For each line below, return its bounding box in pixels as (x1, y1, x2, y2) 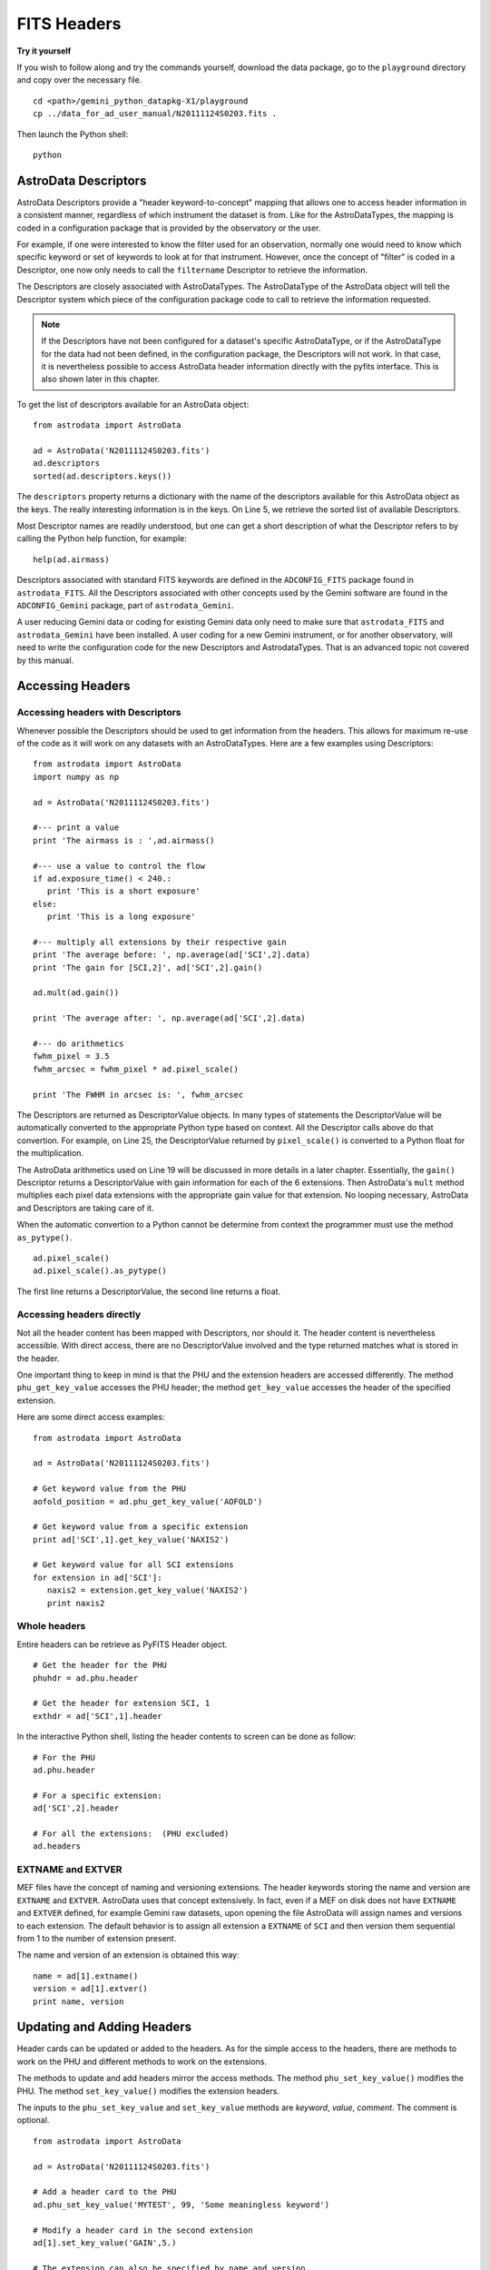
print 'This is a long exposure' (46, 912, 196, 922)
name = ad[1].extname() (33, 1970, 139, 1981)
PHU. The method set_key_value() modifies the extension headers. (16, 2085, 280, 2097)
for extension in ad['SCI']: (33, 1572, 162, 1583)
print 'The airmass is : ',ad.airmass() (33, 835, 215, 845)
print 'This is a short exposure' (46, 886, 201, 896)
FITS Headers (16, 14, 122, 34)
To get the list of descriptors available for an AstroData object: (16, 399, 250, 410)
